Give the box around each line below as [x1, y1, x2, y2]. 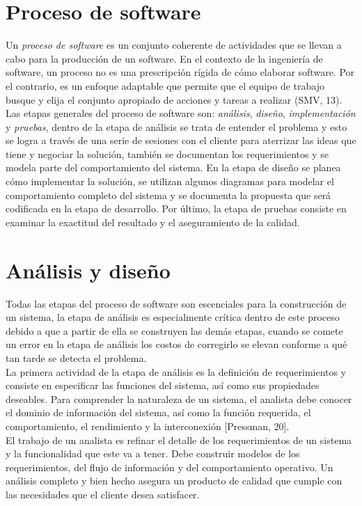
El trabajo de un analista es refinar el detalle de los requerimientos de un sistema [6, 432, 352, 447]
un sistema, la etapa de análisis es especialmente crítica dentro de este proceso [6, 310, 340, 324]
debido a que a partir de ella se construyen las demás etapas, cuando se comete [6, 323, 343, 338]
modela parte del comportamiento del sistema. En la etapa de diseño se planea [6, 160, 341, 175]
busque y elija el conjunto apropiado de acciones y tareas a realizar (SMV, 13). [6, 92, 343, 106]
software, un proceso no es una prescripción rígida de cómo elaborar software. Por [6, 65, 355, 79]
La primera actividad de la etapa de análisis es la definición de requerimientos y [6, 364, 347, 379]
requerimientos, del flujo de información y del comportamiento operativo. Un [6, 459, 333, 474]
